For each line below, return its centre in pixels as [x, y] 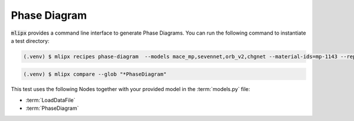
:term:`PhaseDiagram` [52, 108]
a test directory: [30, 41]
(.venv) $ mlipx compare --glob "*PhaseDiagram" [95, 74]
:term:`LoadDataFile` [51, 100]
